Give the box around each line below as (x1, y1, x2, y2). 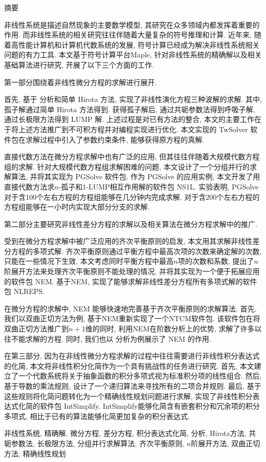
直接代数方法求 (4, 181, 54, 192)
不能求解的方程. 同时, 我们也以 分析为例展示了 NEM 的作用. (11, 333, 211, 344)
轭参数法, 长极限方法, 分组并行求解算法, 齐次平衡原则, (4, 437, 185, 448)
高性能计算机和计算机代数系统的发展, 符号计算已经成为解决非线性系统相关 (11, 39, 260, 50)
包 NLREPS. (4, 286, 45, 297)
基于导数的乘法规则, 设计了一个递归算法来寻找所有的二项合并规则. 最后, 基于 (4, 381, 261, 391)
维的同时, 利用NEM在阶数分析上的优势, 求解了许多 (85, 323, 255, 334)
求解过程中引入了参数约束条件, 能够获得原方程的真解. (25, 134, 204, 144)
